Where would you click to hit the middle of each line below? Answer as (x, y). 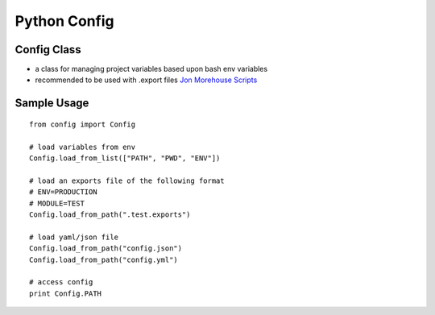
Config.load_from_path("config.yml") (104, 259)
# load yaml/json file (74, 237)
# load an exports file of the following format (127, 180)
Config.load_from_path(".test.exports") (110, 214)
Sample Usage (52, 104)
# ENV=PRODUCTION (63, 192)
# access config (61, 282)
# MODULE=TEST (57, 203)
